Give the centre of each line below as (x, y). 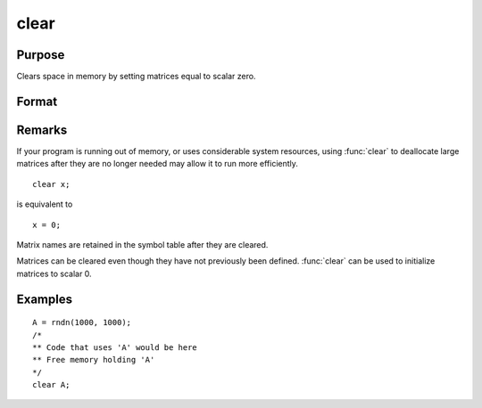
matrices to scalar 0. (54, 273)
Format (37, 101)
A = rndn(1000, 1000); (82, 322)
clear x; (51, 184)
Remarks (42, 130)
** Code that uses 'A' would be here (115, 347)
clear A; (51, 385)
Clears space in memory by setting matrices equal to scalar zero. (136, 77)
